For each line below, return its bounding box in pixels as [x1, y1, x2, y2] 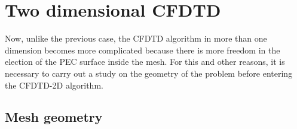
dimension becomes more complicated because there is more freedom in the [5, 43, 280, 56]
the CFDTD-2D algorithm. [5, 78, 103, 91]
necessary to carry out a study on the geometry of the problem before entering [5, 67, 293, 79]
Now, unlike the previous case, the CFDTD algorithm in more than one [5, 32, 267, 45]
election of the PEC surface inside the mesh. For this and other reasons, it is [5, 55, 285, 68]
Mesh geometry [5, 108, 103, 126]
